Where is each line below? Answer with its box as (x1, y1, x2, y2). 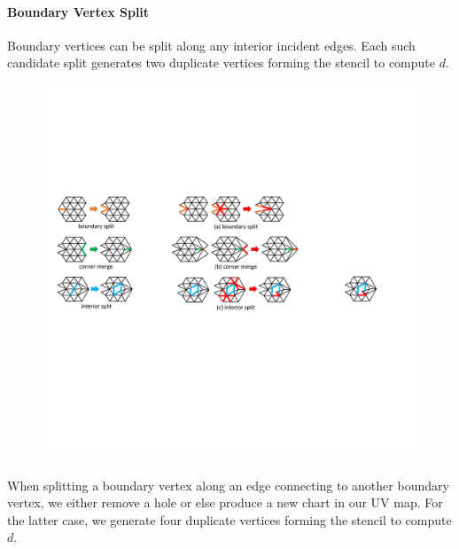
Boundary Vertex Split (7, 2, 150, 20)
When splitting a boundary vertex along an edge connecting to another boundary (7, 475, 449, 494)
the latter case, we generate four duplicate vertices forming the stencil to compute (7, 510, 452, 529)
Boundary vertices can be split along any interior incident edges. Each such (7, 35, 416, 54)
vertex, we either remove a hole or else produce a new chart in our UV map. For (7, 493, 443, 512)
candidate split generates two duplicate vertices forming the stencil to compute (7, 53, 435, 72)
